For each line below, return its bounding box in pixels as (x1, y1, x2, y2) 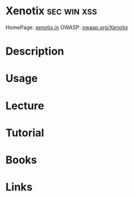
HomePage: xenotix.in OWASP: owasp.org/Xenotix (5, 24, 128, 31)
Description (5, 45, 64, 58)
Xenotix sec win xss (5, 4, 97, 18)
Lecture (5, 99, 45, 112)
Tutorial (5, 126, 45, 139)
